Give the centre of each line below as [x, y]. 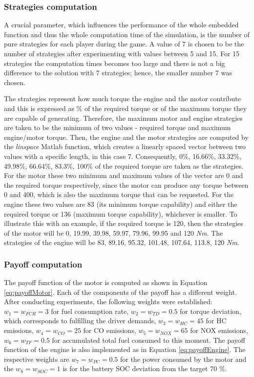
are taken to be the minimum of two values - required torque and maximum [117, 127]
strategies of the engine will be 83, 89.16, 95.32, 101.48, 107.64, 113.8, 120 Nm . [122, 242]
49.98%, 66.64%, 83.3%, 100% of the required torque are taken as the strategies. [124, 166]
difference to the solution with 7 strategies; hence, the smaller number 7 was [118, 73]
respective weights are [37, 359]
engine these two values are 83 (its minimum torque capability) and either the [121, 204]
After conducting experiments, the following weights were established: [108, 301]
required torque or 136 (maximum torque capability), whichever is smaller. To [121, 213]
